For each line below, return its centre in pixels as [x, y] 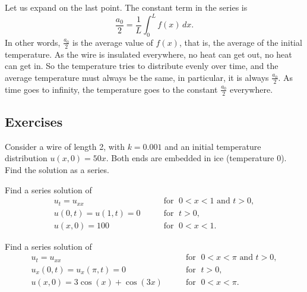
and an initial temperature [213, 146]
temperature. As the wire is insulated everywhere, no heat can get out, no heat [148, 54]
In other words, [33, 42]
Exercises [34, 121]
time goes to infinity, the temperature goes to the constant [111, 89]
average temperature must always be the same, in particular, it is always [137, 77]
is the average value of [113, 42]
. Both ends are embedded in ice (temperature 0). [196, 158]
